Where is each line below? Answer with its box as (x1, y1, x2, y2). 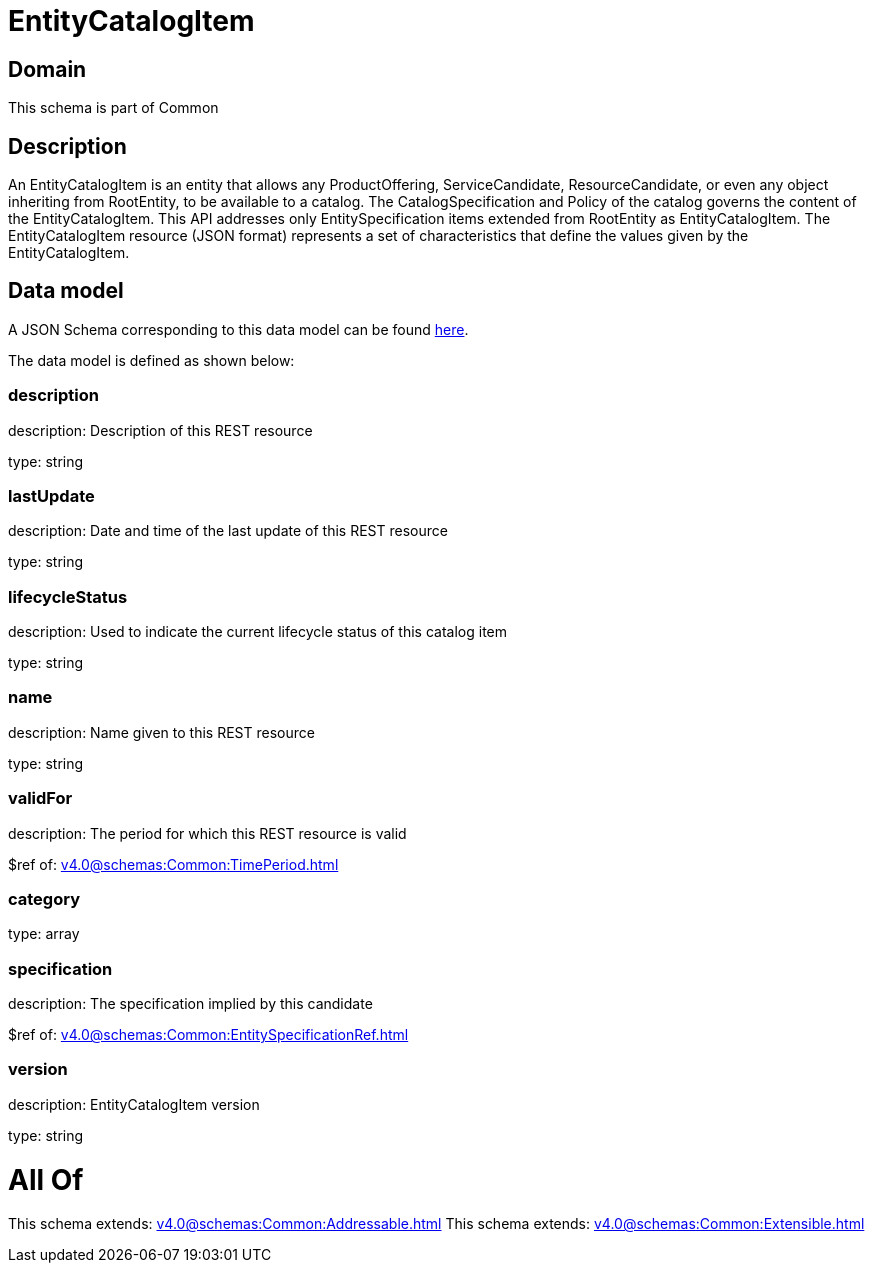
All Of (8, 1162, 84, 1197)
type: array (8, 925, 80, 943)
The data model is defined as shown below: (8, 351, 295, 369)
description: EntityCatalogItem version (8, 1095, 260, 1113)
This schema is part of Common (8, 99, 219, 117)
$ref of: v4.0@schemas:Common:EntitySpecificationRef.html (8, 1026, 409, 1044)
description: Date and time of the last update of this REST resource (8, 522, 448, 540)
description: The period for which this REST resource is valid (8, 824, 407, 842)
